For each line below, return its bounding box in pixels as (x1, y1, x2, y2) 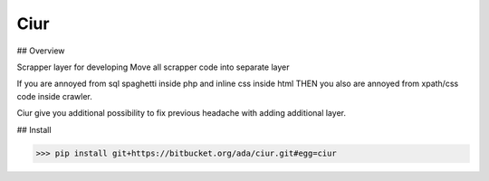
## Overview (16, 45, 65, 56)
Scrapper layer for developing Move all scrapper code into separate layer (16, 62, 290, 72)
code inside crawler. (16, 90, 92, 101)
